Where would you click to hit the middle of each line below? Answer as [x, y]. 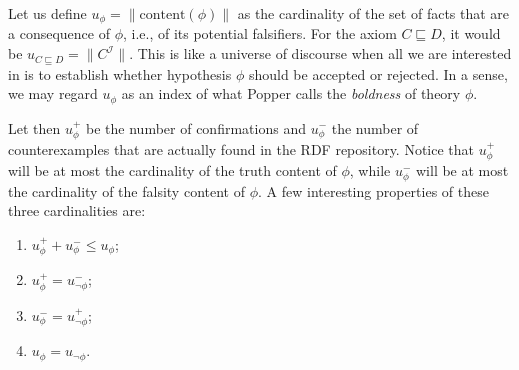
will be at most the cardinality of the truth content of [172, 170]
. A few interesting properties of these [373, 190]
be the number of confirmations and [196, 127]
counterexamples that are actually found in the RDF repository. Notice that [241, 148]
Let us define [47, 13]
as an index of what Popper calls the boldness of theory [291, 93]
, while [370, 170]
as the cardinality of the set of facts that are [373, 13]
